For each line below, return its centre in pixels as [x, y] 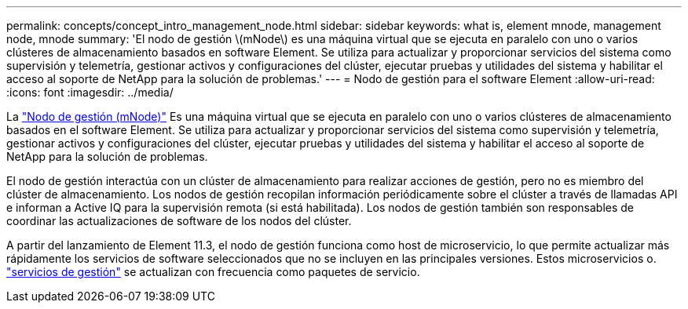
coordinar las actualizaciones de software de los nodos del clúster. [179, 221]
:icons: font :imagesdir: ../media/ [90, 92]
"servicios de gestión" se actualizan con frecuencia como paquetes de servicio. [213, 272]
